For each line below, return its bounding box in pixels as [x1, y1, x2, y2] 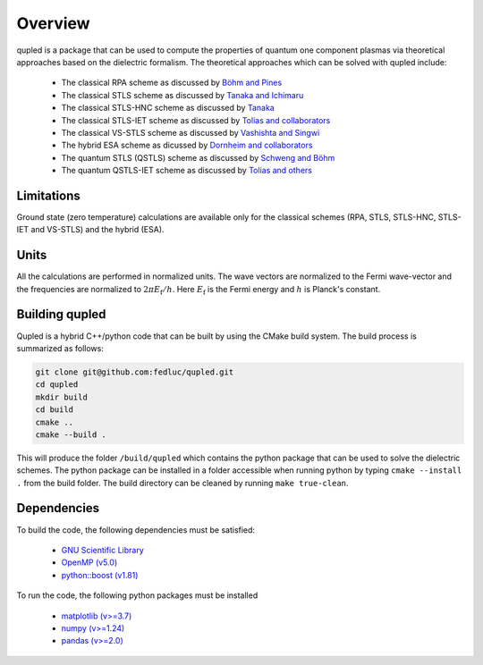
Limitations [16, 188, 80, 203]
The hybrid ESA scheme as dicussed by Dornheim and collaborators [61, 139, 313, 151]
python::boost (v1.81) [61, 569, 139, 580]
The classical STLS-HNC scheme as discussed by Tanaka [61, 103, 275, 114]
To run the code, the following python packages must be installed [16, 590, 258, 601]
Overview [16, 13, 90, 33]
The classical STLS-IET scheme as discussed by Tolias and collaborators [61, 114, 331, 125]
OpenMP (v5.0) [61, 557, 118, 568]
